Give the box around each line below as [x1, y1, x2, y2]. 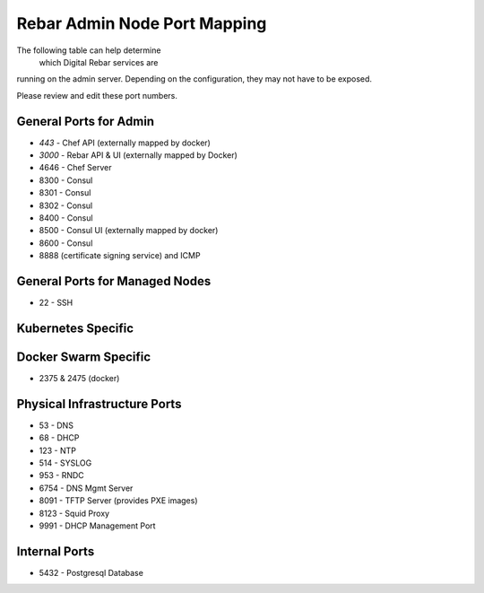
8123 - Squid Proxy [39, 508, 110, 519]
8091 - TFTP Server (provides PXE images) [39, 495, 198, 506]
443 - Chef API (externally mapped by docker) [39, 137, 211, 148]
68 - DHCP [39, 432, 80, 443]
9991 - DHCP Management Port [39, 520, 156, 531]
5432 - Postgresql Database [39, 567, 143, 578]
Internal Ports [16, 544, 95, 559]
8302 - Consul [39, 200, 93, 211]
